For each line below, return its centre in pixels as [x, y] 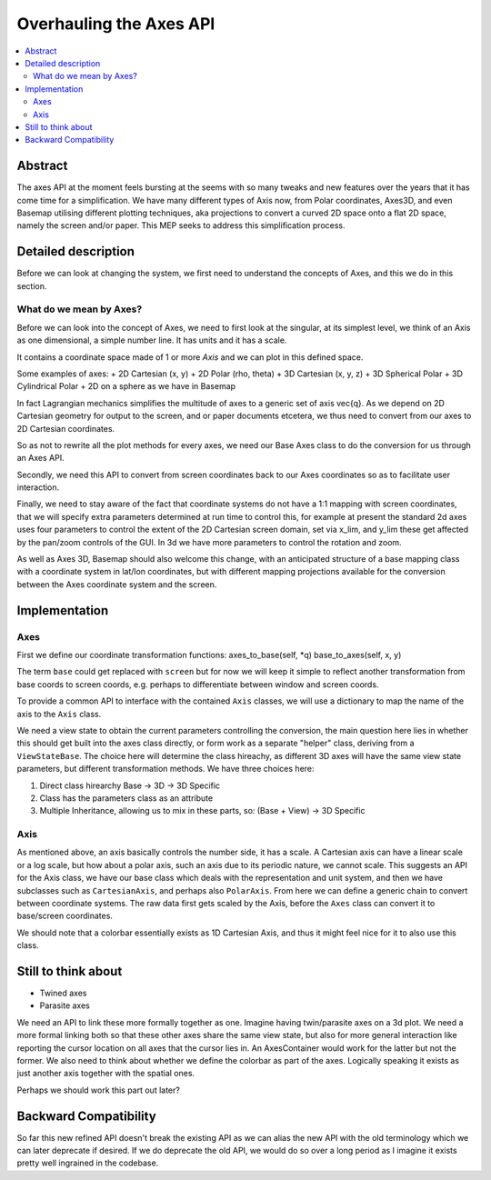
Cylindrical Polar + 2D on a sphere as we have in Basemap [126, 386]
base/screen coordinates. [65, 916]
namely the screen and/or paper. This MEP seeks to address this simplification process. [181, 225]
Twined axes [63, 993]
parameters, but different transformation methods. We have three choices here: [165, 769]
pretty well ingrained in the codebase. [88, 1163]
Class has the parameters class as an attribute [126, 798]
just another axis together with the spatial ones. [106, 1074]
